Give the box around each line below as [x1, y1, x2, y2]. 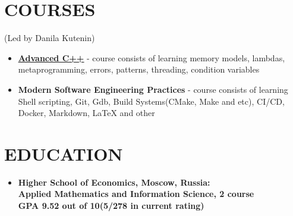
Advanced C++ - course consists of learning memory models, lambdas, [18, 51, 285, 64]
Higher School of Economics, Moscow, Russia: [18, 176, 210, 188]
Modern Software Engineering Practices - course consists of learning [18, 83, 288, 95]
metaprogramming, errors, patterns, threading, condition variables [18, 63, 260, 76]
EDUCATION [4, 141, 123, 165]
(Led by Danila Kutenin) [4, 32, 95, 44]
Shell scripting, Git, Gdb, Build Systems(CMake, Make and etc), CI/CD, [18, 95, 285, 107]
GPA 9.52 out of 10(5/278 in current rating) [18, 199, 204, 211]
